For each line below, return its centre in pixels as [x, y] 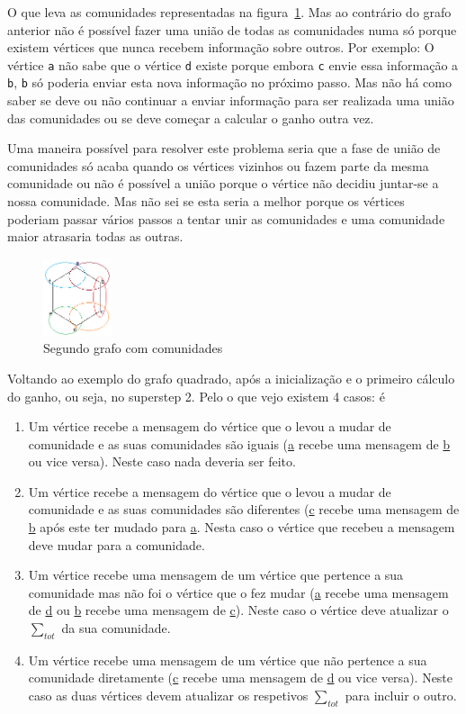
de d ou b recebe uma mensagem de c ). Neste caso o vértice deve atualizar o [238, 610]
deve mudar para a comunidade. [116, 544]
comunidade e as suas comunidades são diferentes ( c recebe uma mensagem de [244, 509]
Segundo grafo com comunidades [133, 348]
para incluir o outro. [401, 696]
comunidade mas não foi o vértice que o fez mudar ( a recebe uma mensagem [238, 592]
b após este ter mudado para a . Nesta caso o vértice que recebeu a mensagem [242, 527]
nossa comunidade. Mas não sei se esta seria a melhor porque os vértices [206, 201]
